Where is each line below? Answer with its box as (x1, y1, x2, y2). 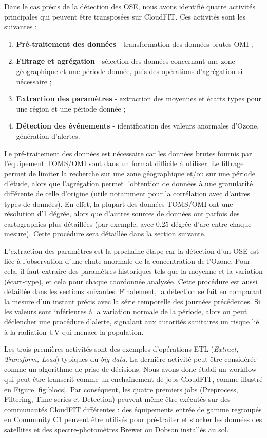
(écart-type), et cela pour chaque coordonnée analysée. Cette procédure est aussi (4, 276, 258, 286)
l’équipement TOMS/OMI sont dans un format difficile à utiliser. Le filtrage (4, 158, 244, 169)
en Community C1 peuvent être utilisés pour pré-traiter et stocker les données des (4, 414, 262, 425)
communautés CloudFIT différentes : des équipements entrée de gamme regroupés (4, 404, 262, 414)
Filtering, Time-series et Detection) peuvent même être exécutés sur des (4, 394, 231, 405)
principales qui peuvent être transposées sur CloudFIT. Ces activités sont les (4, 11, 246, 22)
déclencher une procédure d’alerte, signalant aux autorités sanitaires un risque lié (4, 316, 259, 327)
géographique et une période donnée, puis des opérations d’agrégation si (16, 65, 243, 76)
